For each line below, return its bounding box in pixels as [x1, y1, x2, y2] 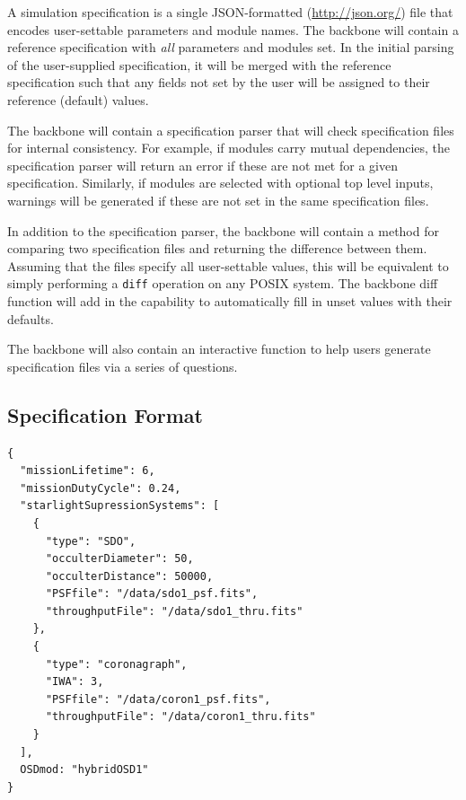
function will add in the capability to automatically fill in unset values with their [7, 291, 453, 310]
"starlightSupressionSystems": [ [20, 499, 220, 513]
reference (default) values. [7, 90, 149, 109]
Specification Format [7, 400, 203, 428]
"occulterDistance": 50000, [45, 569, 214, 583]
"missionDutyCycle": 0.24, [20, 481, 181, 495]
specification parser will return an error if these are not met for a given [7, 155, 398, 174]
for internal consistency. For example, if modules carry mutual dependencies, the [7, 138, 451, 157]
